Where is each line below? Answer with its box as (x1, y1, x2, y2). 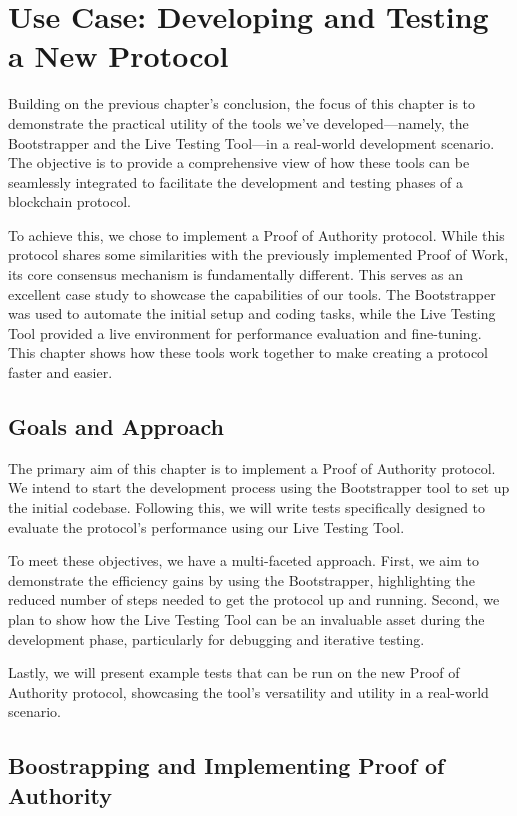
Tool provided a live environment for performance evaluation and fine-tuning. (8, 322, 482, 343)
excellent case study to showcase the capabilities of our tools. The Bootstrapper (8, 283, 496, 304)
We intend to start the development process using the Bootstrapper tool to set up (8, 477, 510, 498)
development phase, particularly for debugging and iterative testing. (8, 628, 425, 649)
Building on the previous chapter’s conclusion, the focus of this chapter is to (8, 93, 476, 114)
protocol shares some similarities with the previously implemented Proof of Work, (8, 244, 509, 265)
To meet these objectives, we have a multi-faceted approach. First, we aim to (8, 550, 479, 571)
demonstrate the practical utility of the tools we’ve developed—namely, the (8, 112, 469, 133)
